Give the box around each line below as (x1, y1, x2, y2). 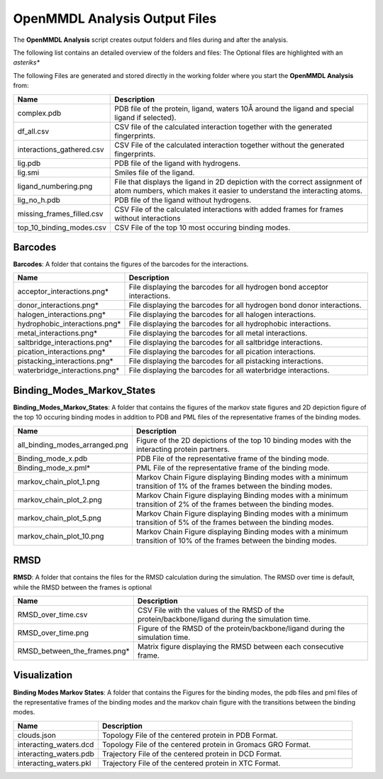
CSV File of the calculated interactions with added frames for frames (114, 204, 344, 214)
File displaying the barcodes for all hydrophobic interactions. (128, 319, 331, 329)
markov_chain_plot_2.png (17, 495, 102, 504)
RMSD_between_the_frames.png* (17, 646, 131, 656)
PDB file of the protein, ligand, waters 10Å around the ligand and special (114, 104, 355, 114)
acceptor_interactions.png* (17, 287, 109, 297)
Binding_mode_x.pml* (17, 463, 91, 473)
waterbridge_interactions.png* (17, 365, 120, 375)
